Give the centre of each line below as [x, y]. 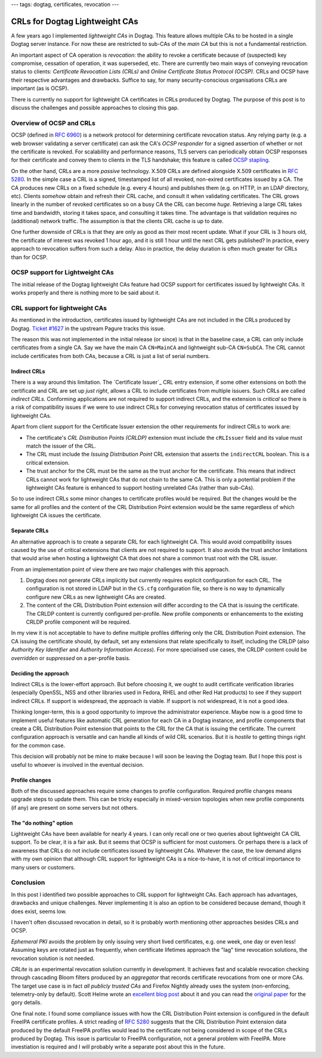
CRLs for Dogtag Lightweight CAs [75, 21]
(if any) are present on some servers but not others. [75, 807]
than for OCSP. [29, 257]
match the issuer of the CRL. [61, 446]
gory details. [26, 1003]
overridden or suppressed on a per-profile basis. [71, 658]
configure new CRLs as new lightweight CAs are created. [96, 597]
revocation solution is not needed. [53, 958]
